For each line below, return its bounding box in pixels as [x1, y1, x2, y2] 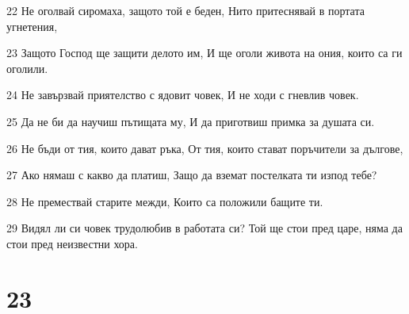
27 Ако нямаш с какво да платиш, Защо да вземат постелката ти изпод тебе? [6, 167, 377, 183]
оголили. [6, 59, 48, 76]
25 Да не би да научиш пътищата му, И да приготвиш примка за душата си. [6, 113, 375, 129]
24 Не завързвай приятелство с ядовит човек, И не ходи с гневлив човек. [6, 86, 359, 103]
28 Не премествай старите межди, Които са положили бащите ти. [6, 193, 323, 209]
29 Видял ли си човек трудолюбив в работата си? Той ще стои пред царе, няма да [6, 220, 403, 236]
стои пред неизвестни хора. [6, 235, 138, 251]
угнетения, [6, 17, 58, 34]
